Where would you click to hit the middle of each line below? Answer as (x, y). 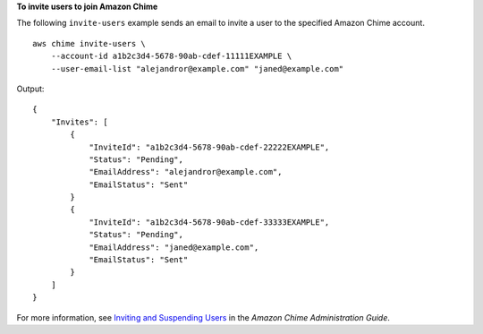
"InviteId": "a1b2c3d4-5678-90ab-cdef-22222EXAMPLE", (209, 147)
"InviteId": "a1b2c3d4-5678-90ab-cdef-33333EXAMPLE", (209, 222)
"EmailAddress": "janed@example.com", (174, 247)
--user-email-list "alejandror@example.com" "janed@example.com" (197, 69)
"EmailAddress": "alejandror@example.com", (186, 172)
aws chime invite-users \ (89, 43)
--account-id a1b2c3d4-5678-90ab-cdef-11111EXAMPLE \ (171, 56)
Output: (30, 89)
